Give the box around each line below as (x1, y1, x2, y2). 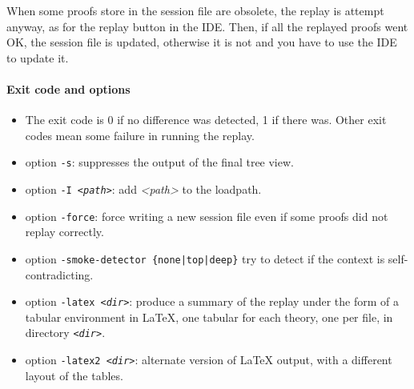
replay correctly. (25, 223, 104, 240)
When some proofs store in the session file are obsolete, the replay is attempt (6, 2, 384, 18)
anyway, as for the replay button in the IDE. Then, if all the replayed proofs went (6, 18, 408, 34)
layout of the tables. (25, 367, 123, 383)
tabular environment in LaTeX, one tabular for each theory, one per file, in (25, 308, 393, 325)
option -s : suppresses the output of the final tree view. (25, 154, 294, 170)
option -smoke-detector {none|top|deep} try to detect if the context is (25, 250, 385, 267)
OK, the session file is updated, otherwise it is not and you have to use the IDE (6, 34, 397, 50)
